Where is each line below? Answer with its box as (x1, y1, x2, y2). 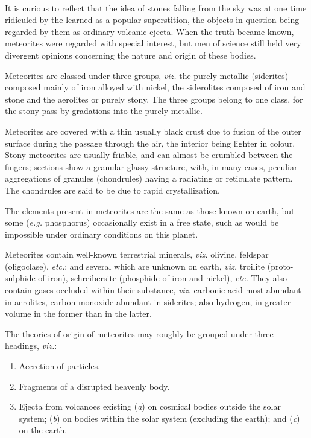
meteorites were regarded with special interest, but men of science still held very (5, 37, 301, 49)
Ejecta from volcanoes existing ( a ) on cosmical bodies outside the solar (19, 400, 281, 413)
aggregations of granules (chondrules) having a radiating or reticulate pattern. (5, 172, 293, 185)
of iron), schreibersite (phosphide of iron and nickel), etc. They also (38, 271, 287, 284)
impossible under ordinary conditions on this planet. (5, 227, 198, 240)
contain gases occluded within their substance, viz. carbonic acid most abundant (5, 284, 301, 296)
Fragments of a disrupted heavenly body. (19, 379, 170, 392)
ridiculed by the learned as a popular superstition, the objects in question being (5, 13, 300, 26)
